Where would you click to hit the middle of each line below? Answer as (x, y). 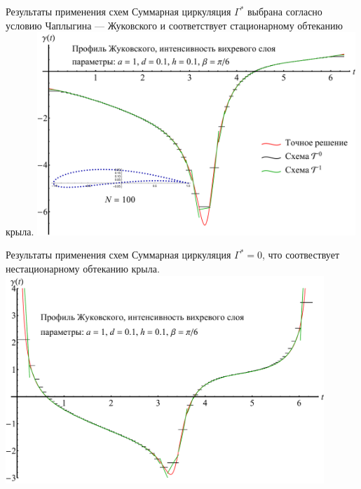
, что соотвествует (301, 255)
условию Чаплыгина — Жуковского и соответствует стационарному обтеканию (175, 25)
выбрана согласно (285, 11)
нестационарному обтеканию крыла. (83, 269)
